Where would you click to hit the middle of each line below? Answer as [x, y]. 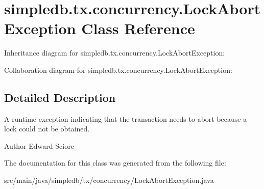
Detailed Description [60, 97]
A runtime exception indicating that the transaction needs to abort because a [126, 118]
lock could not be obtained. [47, 129]
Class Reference [138, 28]
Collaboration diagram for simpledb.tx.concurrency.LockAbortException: [118, 70]
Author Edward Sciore [39, 145]
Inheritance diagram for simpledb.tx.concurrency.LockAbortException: [115, 53]
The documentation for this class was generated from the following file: [115, 163]
